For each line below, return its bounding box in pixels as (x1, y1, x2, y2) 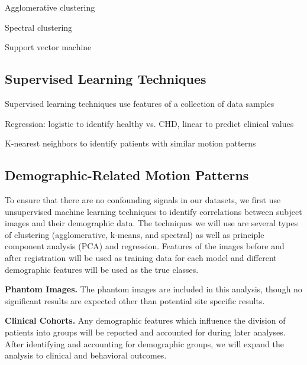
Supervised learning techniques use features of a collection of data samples (5, 97, 274, 109)
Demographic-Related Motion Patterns (5, 166, 249, 184)
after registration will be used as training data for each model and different (5, 251, 277, 263)
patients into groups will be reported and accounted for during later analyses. (5, 325, 286, 338)
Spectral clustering (5, 21, 73, 33)
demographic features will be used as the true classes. (5, 263, 199, 275)
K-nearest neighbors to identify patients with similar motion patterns (5, 137, 256, 149)
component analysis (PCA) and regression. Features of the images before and (5, 240, 285, 252)
